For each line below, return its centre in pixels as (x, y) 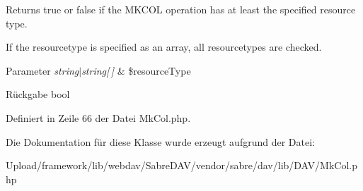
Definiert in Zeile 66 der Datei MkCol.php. (98, 117)
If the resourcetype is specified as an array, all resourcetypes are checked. (164, 47)
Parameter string (42, 70)
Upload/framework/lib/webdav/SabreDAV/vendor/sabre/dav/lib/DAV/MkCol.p (181, 165)
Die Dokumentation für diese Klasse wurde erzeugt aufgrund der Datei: (160, 141)
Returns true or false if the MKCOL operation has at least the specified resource (181, 9)
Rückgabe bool (38, 94)
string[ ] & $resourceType (136, 70)
